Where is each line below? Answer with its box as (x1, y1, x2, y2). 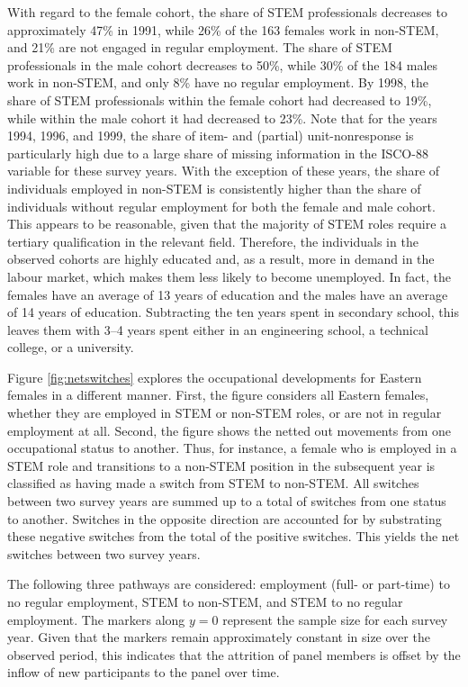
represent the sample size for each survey (222, 610, 448, 628)
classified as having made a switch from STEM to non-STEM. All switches (7, 474, 419, 493)
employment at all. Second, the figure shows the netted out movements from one (7, 420, 451, 439)
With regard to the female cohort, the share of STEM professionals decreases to (7, 3, 447, 21)
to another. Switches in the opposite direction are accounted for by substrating (7, 509, 442, 528)
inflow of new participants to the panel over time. (7, 663, 280, 682)
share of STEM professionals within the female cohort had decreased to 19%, (7, 90, 432, 109)
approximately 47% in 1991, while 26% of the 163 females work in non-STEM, (7, 20, 439, 39)
